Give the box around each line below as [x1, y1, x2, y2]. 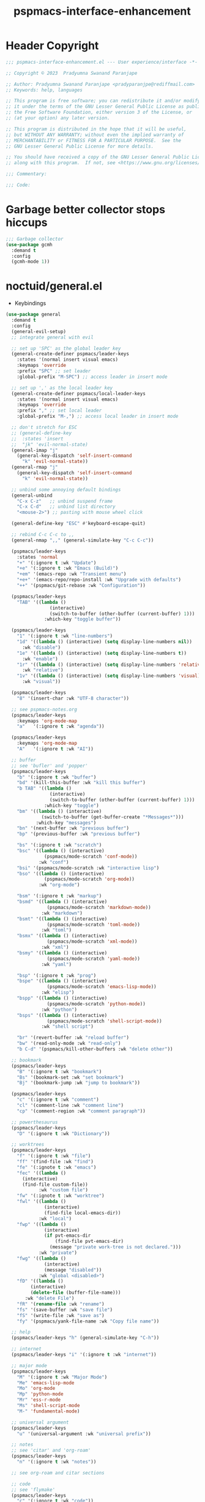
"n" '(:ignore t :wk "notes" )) [17, 1459, 97, 1465]
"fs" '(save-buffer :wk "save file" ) [17, 1307, 113, 1313]
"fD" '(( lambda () [17, 1278, 64, 1285]
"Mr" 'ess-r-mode [17, 1397, 61, 1403]
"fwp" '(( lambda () [17, 1221, 67, 1228]
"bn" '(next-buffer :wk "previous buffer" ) [17, 825, 130, 831]
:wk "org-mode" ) [38, 882, 80, 888]
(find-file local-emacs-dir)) [44, 1210, 121, 1216]
